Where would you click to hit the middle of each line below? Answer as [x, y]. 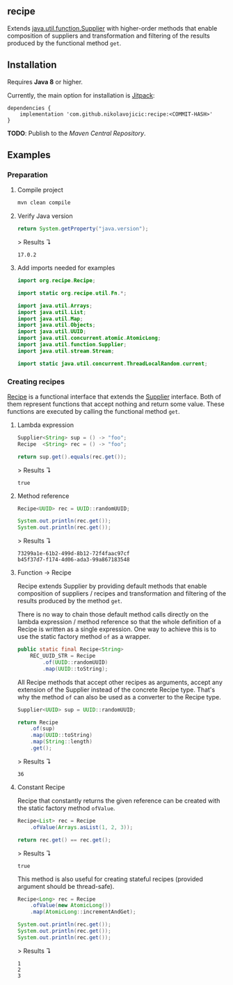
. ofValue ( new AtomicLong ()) [71, 906]
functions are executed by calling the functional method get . [94, 411]
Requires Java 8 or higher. [45, 82]
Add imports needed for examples [66, 268]
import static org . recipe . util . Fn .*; [72, 293]
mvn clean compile [44, 203]
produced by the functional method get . [64, 43]
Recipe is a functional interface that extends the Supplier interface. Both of [114, 396]
